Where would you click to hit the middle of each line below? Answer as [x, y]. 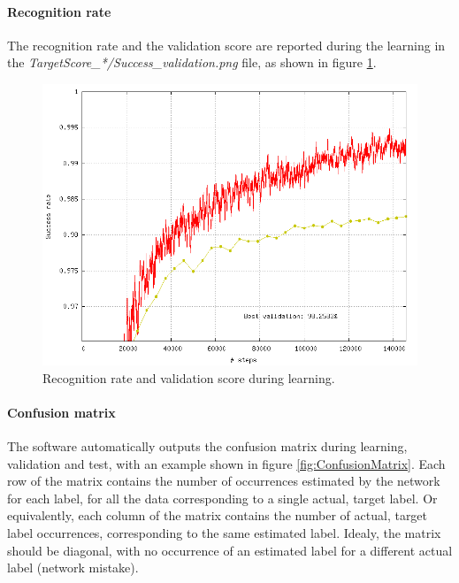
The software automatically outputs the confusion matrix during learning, [207, 445]
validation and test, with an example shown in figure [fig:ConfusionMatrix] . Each [226, 463]
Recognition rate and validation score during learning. [189, 377]
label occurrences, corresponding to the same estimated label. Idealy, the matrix [224, 532]
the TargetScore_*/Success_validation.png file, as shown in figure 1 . [192, 62]
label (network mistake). [73, 568]
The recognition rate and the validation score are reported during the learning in [226, 45]
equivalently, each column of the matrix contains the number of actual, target [218, 515]
